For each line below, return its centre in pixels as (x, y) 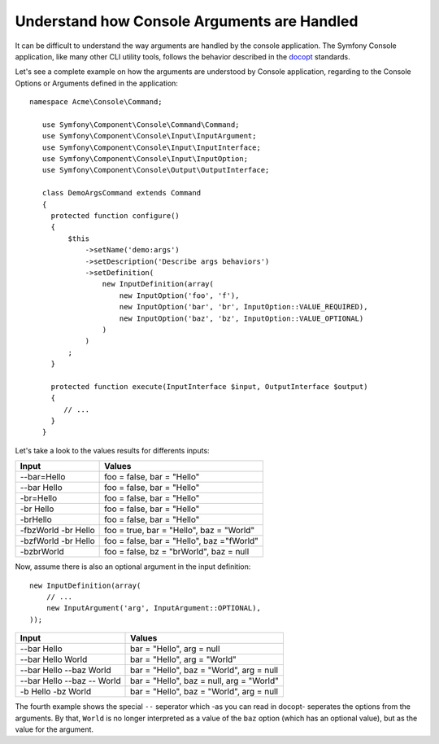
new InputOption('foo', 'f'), (179, 295)
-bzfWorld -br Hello (57, 541)
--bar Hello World (54, 659)
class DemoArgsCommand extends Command (122, 193)
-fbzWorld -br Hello (57, 531)
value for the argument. (54, 729)
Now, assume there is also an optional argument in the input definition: (133, 567)
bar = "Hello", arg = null (175, 649)
